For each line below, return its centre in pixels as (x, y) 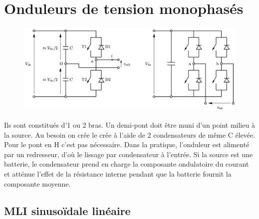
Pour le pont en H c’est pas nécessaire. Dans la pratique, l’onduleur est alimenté (127, 144)
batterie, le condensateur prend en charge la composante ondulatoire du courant (127, 164)
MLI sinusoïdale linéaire (67, 210)
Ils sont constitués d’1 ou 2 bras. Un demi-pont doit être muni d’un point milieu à (129, 125)
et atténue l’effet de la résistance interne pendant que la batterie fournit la (118, 173)
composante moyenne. (37, 183)
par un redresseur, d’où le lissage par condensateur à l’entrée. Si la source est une (129, 154)
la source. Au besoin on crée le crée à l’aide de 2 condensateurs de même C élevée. (130, 134)
